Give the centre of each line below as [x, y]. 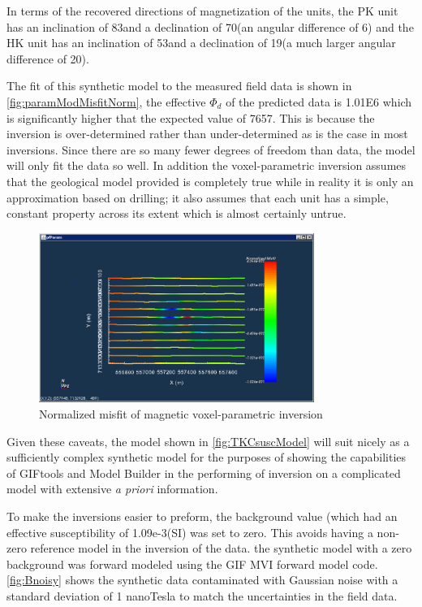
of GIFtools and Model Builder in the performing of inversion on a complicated [204, 473]
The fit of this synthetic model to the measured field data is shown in [179, 86]
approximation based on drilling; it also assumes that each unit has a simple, [198, 197]
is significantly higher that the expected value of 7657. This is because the [191, 117]
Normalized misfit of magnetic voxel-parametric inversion [181, 414]
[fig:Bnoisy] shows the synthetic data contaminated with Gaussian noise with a [202, 580]
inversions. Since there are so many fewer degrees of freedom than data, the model [211, 149]
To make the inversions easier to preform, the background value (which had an [202, 516]
